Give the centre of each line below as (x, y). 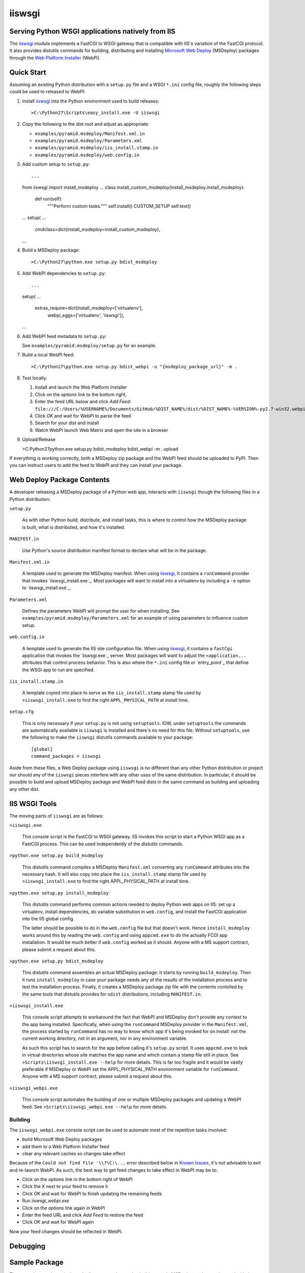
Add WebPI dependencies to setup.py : (64, 273)
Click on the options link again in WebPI (64, 1208)
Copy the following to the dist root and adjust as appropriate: (86, 124)
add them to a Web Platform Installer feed (66, 1146)
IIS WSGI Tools (33, 804)
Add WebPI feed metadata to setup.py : (64, 336)
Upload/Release (39, 439)
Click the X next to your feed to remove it (65, 1186)
